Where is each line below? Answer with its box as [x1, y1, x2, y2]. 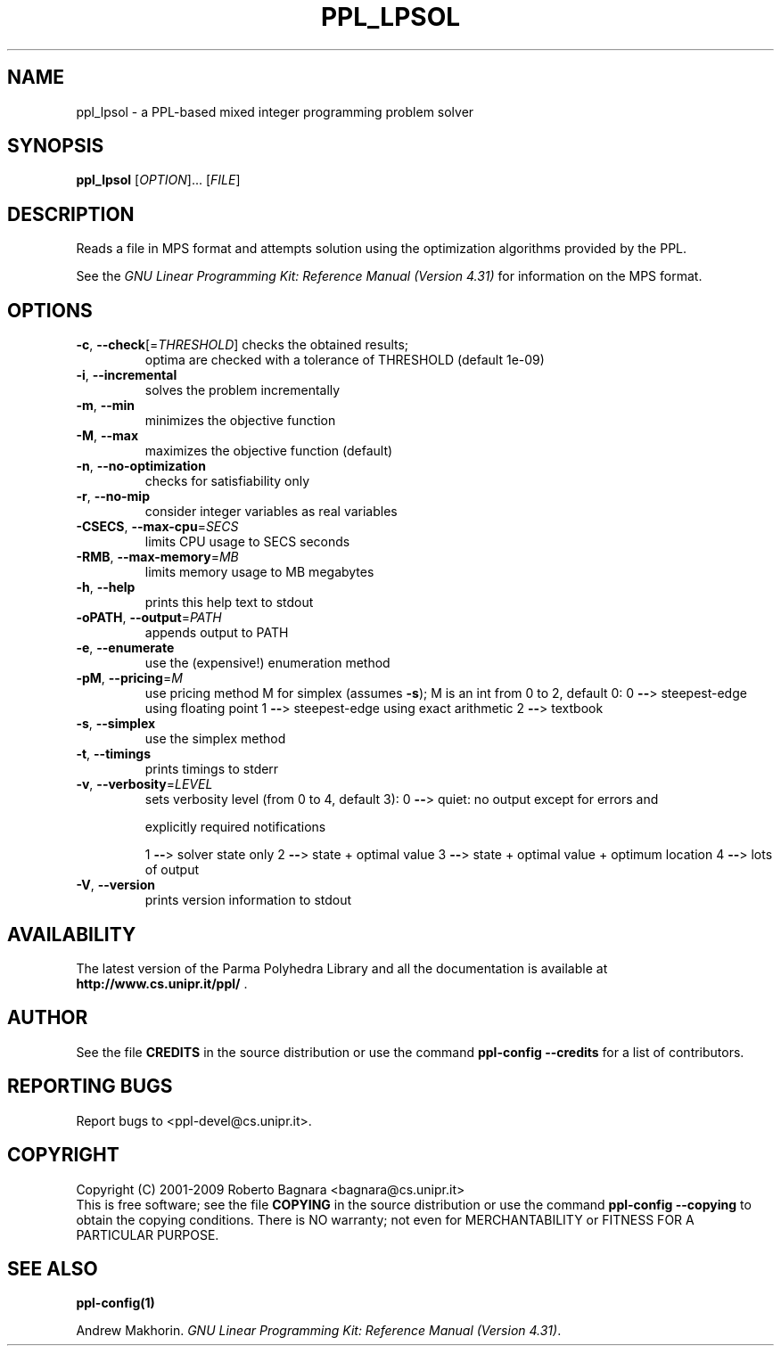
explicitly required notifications [144, 819, 326, 835]
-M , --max [76, 428, 139, 444]
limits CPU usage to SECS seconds [144, 534, 350, 550]
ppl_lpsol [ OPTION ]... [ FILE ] [76, 172, 241, 188]
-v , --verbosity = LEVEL [76, 776, 213, 792]
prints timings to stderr [144, 761, 279, 777]
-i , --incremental [76, 367, 177, 383]
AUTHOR [7, 1006, 88, 1029]
